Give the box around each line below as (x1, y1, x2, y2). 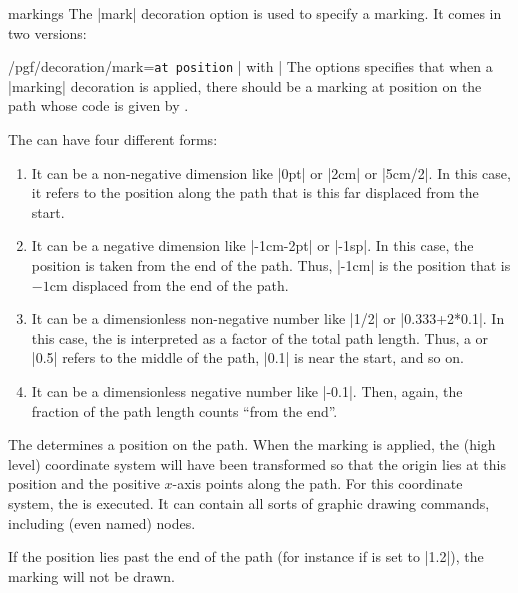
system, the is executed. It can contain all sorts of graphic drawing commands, (8, 492, 490, 513)
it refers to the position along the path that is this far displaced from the (31, 182, 479, 203)
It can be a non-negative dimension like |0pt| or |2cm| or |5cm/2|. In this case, (31, 162, 511, 183)
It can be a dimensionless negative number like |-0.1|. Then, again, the (31, 380, 463, 401)
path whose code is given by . (8, 95, 189, 116)
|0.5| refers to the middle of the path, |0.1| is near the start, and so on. (31, 347, 464, 368)
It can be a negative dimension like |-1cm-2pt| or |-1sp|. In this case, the (31, 235, 474, 256)
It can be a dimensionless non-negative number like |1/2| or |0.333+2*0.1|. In (31, 308, 505, 329)
